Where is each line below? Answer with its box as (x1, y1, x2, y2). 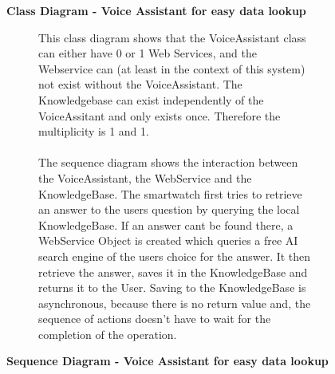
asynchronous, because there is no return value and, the (38, 294, 311, 311)
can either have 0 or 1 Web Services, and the (38, 45, 257, 61)
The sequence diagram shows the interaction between (38, 154, 298, 171)
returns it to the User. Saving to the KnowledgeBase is (38, 279, 306, 296)
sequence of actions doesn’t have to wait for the (38, 310, 271, 327)
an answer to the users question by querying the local (38, 201, 300, 218)
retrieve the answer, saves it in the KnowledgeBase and (38, 263, 308, 280)
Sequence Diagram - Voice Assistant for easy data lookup (6, 352, 329, 369)
